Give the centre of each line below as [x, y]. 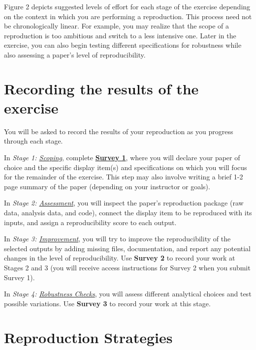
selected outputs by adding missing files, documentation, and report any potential [128, 248]
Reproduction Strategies [88, 337]
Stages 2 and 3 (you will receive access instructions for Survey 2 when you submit [127, 267]
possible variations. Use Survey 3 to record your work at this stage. [107, 303]
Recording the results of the [101, 88]
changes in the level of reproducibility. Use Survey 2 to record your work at [120, 258]
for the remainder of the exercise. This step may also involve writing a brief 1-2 [124, 177]
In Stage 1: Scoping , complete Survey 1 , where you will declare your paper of [122, 158]
